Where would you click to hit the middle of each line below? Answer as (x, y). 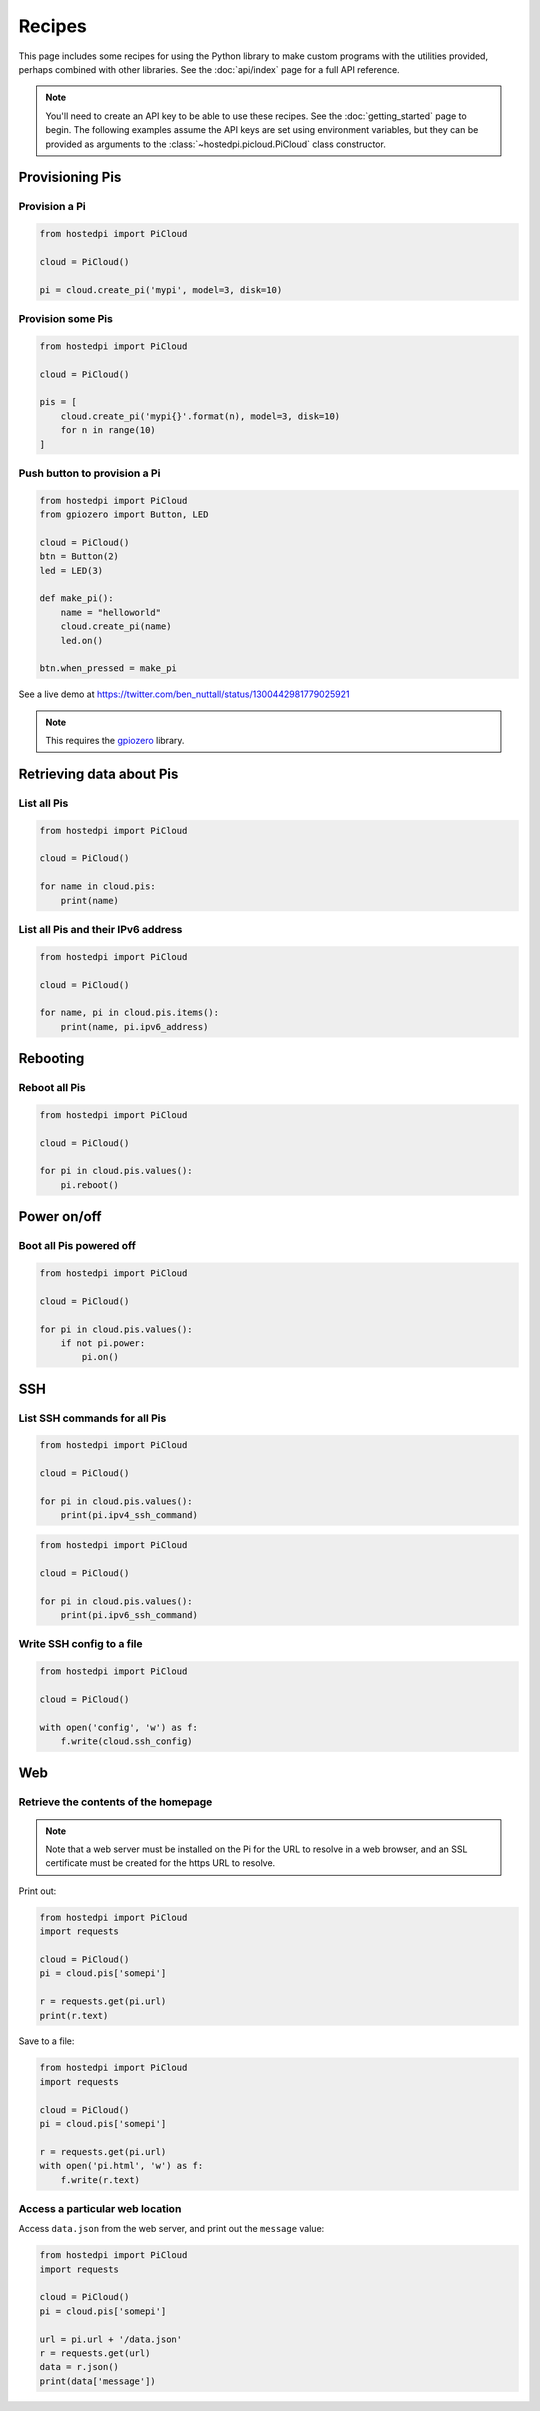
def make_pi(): (76, 598)
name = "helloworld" (111, 612)
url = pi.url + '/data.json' (111, 2339)
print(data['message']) (98, 2381)
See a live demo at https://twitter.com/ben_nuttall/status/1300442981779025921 (184, 694)
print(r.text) (74, 2015)
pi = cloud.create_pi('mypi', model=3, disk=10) (161, 289)
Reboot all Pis (52, 1088)
